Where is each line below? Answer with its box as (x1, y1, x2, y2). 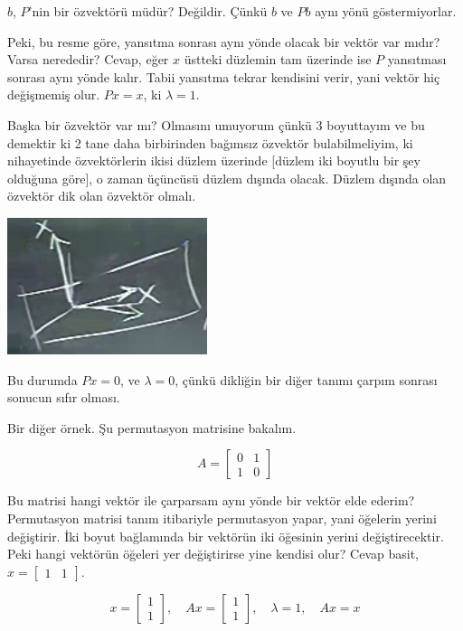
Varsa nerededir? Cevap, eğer (7, 50, 169, 69)
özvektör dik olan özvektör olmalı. (7, 186, 196, 205)
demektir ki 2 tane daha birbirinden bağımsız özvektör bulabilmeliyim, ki (7, 133, 413, 152)
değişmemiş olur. (7, 85, 100, 104)
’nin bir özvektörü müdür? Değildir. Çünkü (28, 2, 268, 20)
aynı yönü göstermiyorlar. (315, 2, 457, 20)
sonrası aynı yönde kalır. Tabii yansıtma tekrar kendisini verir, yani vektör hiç (7, 67, 440, 86)
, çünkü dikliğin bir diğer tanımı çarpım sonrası (175, 370, 438, 389)
